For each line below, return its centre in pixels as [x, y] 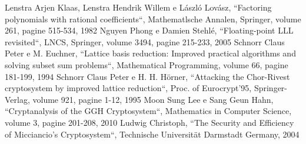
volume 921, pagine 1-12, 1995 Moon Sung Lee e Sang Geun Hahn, [153, 99]
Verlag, [17, 99]
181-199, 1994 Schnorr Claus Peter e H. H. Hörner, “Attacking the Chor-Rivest [147, 76]
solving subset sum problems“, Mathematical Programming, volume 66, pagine [147, 64]
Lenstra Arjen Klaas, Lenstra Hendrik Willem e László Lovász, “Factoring [138, 7]
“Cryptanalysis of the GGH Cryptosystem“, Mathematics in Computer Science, [148, 111]
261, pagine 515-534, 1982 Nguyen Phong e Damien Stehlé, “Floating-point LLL [149, 30]
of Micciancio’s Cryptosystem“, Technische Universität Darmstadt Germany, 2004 [152, 134]
